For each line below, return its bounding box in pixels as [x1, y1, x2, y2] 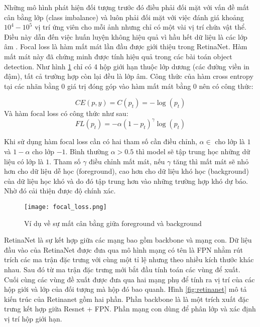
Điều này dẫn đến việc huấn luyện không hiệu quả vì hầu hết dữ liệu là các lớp [4, 31, 247, 42]
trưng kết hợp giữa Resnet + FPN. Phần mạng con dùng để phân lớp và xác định [4, 303, 256, 314]
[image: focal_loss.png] [24, 203, 107, 210]
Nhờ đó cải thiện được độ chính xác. [4, 185, 116, 196]
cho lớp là [215, 136, 245, 147]
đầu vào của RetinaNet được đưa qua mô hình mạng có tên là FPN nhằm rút [4, 244, 243, 255]
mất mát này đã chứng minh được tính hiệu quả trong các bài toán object [4, 51, 232, 61]
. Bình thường [65, 146, 108, 157]
